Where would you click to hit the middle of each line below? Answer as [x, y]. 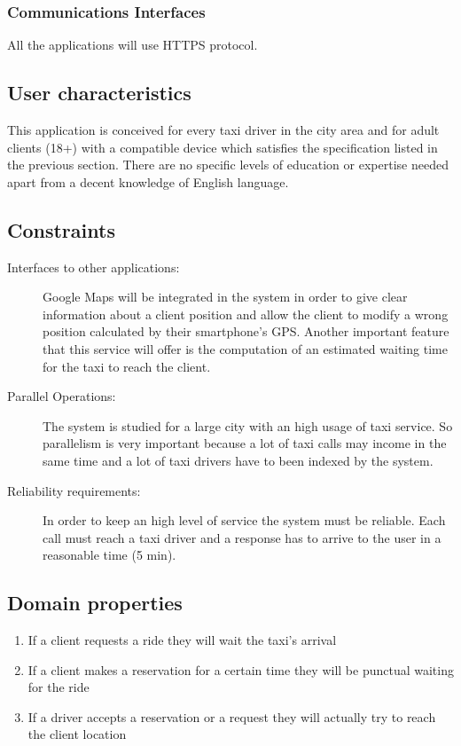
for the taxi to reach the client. [127, 366]
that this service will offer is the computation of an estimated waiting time [245, 348]
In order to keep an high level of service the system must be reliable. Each [244, 520]
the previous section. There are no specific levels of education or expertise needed [228, 165]
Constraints [61, 229]
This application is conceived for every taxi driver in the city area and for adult [223, 130]
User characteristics [99, 93]
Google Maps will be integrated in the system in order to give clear [225, 297]
